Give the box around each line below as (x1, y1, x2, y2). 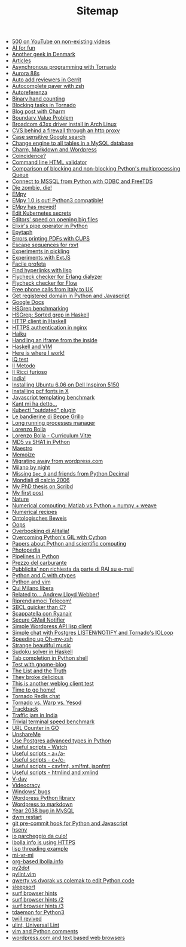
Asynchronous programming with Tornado (11, 63, 117, 71)
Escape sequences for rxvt (11, 241, 79, 249)
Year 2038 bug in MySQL (11, 807, 75, 814)
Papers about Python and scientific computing (11, 540, 127, 547)
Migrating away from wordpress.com (11, 458, 103, 465)
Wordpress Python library (11, 794, 75, 802)
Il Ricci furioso (11, 369, 48, 376)
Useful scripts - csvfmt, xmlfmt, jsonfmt (11, 763, 111, 770)
